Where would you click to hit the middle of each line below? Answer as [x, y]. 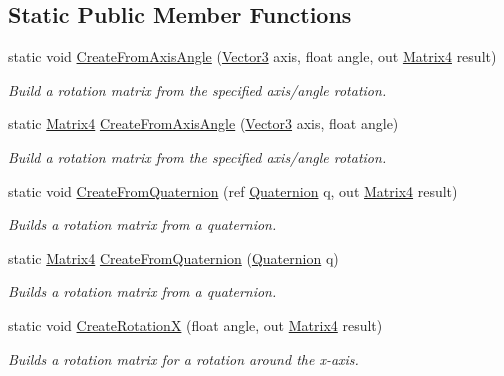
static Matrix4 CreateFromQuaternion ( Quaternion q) [173, 257]
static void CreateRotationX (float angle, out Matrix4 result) [195, 324]
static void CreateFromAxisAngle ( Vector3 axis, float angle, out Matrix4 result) [252, 56]
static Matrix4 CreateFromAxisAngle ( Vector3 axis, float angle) [203, 123]
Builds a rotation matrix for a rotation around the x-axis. [183, 358]
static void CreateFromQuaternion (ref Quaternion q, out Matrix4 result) [233, 190]
